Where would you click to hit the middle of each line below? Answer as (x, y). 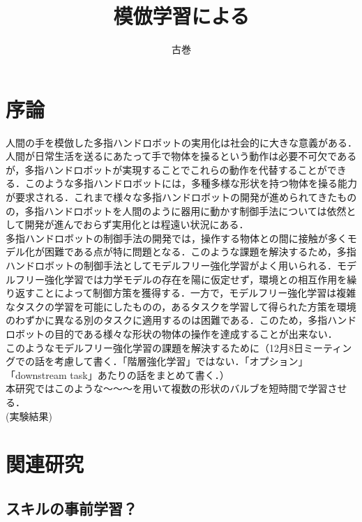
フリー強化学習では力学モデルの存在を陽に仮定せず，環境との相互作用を (181, 279)
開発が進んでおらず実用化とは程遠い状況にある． (137, 224)
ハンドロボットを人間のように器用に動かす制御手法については (186, 210)
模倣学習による (181, 16)
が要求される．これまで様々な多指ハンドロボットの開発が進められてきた (172, 197)
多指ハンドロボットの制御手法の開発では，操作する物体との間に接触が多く (176, 238)
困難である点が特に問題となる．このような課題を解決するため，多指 (200, 252)
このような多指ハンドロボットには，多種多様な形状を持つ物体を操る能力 (191, 183)
